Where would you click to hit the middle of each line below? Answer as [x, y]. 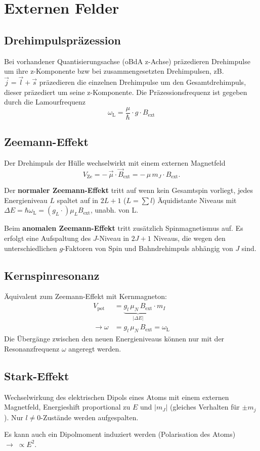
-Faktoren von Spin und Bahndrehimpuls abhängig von [148, 248]
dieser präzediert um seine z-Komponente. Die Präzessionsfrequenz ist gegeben [126, 92]
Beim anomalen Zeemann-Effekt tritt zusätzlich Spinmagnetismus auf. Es [124, 228]
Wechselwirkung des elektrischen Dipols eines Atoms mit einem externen [117, 397]
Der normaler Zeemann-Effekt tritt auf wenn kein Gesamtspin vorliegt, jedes [129, 190]
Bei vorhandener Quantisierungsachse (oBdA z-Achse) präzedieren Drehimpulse [127, 61]
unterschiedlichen [31, 248]
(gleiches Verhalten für [205, 407]
